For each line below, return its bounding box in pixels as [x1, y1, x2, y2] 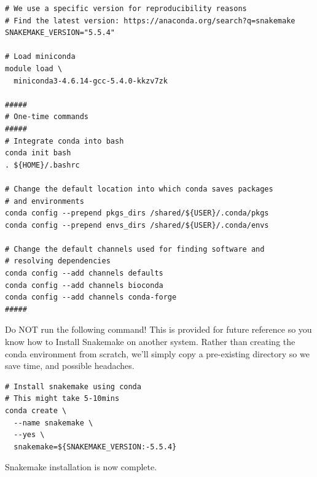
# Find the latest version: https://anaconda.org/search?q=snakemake [5, 16, 295, 25]
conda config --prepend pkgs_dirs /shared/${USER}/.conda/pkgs [5, 209, 269, 218]
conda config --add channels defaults [5, 269, 163, 278]
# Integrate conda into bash [5, 136, 124, 145]
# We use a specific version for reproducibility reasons [5, 4, 247, 13]
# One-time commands [5, 112, 89, 122]
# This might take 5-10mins [5, 394, 120, 403]
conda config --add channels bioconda [5, 281, 163, 290]
